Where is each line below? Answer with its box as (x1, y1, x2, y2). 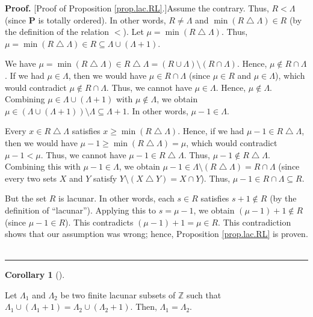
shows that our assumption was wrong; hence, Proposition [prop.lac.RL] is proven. (5, 227, 308, 240)
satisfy (93, 171, 117, 184)
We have (5, 57, 36, 70)
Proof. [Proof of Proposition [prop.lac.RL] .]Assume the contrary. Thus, (5, 2, 269, 14)
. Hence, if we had (178, 125, 244, 137)
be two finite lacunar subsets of (60, 288, 176, 301)
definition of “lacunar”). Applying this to (5, 203, 156, 216)
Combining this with (5, 160, 81, 173)
